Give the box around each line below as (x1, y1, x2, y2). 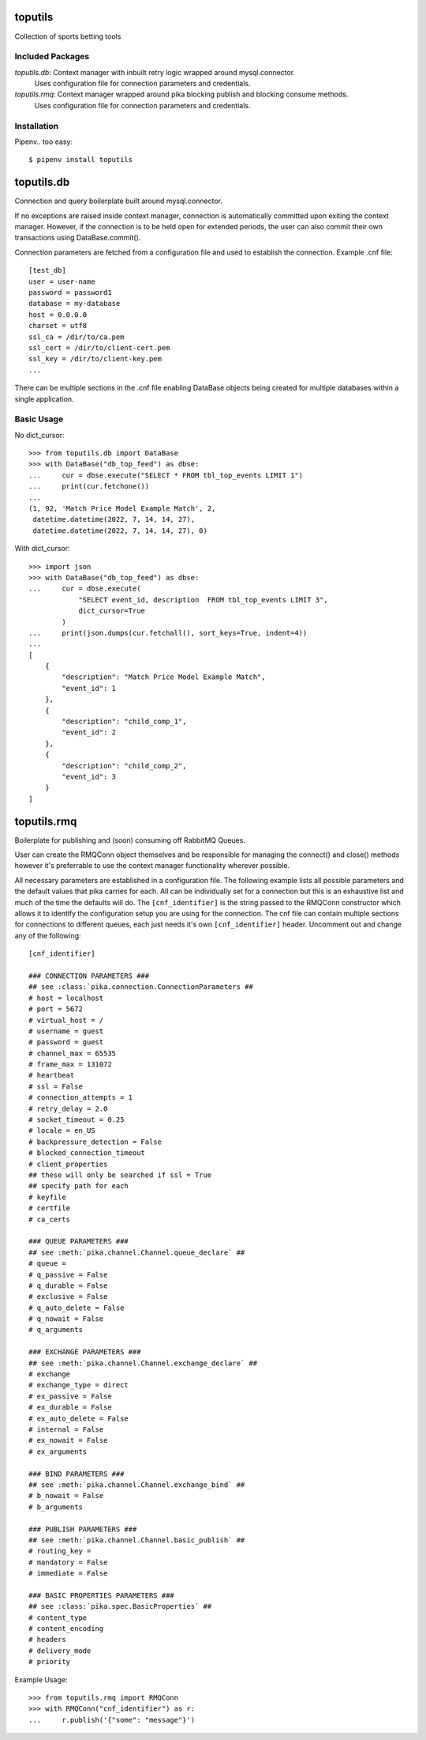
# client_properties (28, 1159, 108, 1168)
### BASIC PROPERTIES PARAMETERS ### (28, 1591, 175, 1600)
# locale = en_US (28, 1127, 95, 1135)
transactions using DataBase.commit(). (14, 233, 141, 243)
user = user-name (28, 277, 95, 286)
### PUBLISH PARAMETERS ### (28, 1524, 137, 1534)
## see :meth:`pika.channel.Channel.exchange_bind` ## (28, 1480, 245, 1489)
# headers (28, 1635, 66, 1644)
